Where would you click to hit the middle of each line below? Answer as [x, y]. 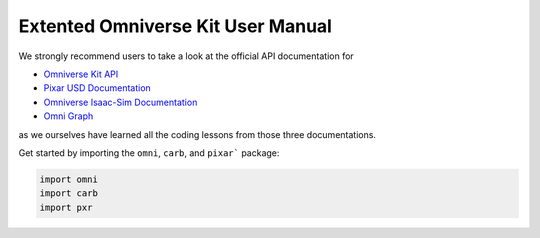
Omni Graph [68, 116]
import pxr [66, 207]
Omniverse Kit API [81, 74]
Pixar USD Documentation [97, 88]
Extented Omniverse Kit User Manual [175, 26]
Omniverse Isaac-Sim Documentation [120, 102]
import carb [69, 193]
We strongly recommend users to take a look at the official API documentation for [186, 56]
